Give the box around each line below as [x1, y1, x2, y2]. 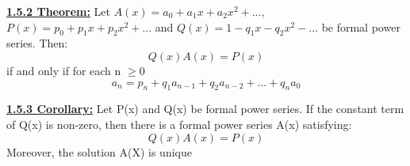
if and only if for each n [6, 62, 121, 78]
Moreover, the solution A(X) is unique [6, 143, 192, 160]
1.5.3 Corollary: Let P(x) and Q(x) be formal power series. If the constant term [6, 100, 404, 117]
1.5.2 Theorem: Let [6, 3, 110, 19]
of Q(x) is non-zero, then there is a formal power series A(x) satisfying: [6, 115, 352, 132]
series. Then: [6, 35, 68, 51]
